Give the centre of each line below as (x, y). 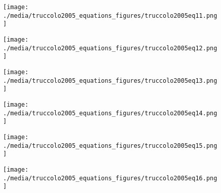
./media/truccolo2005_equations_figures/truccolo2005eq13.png (110, 81)
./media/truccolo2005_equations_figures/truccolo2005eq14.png (110, 113)
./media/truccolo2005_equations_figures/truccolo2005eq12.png (110, 48)
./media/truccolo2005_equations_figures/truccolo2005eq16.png (110, 178)
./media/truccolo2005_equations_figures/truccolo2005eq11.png (110, 15)
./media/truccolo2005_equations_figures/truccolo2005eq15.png (110, 146)
